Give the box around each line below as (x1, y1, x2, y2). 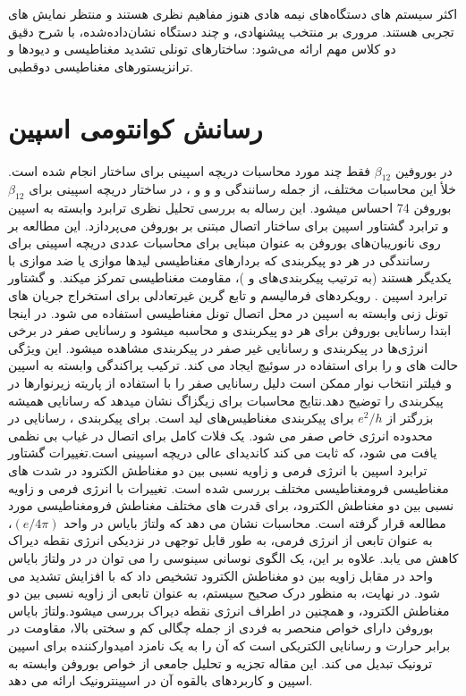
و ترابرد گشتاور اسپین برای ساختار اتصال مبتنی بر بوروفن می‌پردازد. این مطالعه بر (8, 215, 449, 234)
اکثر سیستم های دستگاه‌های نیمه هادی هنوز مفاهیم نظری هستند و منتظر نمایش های (8, 4, 458, 22)
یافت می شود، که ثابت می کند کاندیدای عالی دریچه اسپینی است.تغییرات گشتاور (8, 443, 437, 462)
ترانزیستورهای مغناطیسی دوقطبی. (8, 56, 193, 75)
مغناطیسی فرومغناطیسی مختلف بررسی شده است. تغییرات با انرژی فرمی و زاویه (8, 478, 449, 497)
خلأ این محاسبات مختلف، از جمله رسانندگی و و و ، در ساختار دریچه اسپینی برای (29, 180, 456, 198)
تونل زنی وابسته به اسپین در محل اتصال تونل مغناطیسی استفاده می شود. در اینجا (8, 303, 448, 322)
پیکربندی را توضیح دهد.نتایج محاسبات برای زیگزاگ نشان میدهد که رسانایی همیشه (8, 390, 444, 409)
